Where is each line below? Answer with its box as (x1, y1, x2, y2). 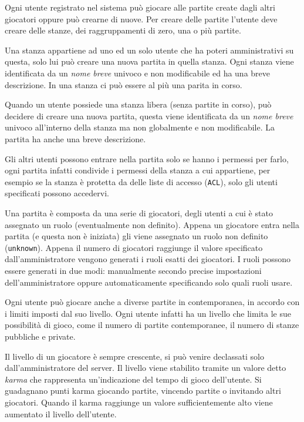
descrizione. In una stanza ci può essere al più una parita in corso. (5, 78, 242, 91)
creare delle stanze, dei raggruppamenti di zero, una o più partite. (5, 24, 241, 36)
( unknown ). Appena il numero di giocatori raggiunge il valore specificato (5, 241, 263, 253)
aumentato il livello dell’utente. (5, 407, 117, 420)
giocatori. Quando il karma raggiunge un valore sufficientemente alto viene (5, 396, 273, 408)
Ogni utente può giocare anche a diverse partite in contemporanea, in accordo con (5, 296, 300, 308)
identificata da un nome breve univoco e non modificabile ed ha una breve (5, 66, 271, 79)
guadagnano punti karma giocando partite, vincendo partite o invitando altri (5, 384, 281, 397)
